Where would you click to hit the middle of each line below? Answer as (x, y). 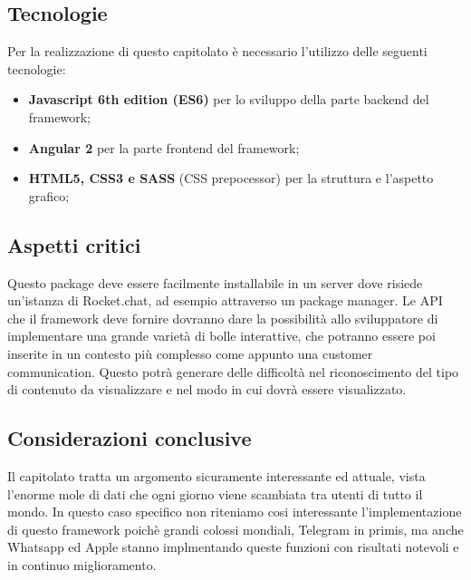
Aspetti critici (74, 244)
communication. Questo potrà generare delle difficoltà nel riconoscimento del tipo (233, 371)
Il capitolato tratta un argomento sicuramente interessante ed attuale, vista (216, 475)
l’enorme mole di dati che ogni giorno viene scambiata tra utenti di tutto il (215, 493)
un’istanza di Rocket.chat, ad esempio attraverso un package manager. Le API (225, 300)
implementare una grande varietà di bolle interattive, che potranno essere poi (221, 336)
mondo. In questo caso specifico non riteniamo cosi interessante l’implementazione (235, 512)
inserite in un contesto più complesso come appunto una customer (190, 353)
